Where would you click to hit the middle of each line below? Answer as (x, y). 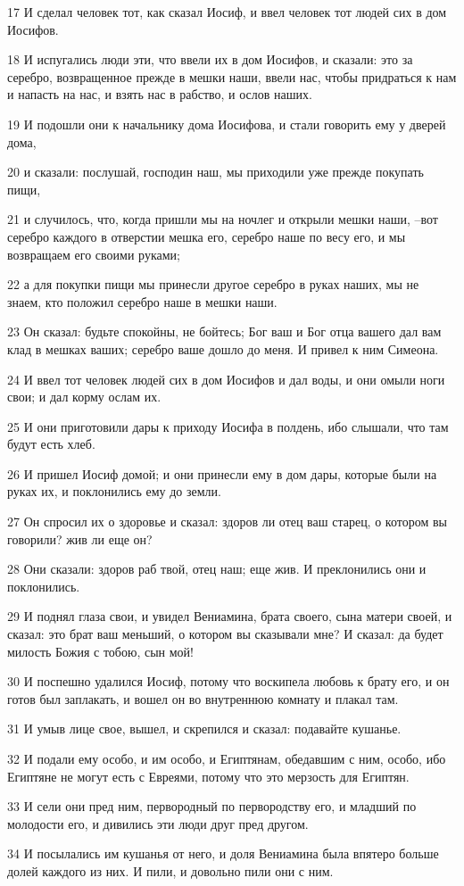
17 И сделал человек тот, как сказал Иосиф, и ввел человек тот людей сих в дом (227, 12)
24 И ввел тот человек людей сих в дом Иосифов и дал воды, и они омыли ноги (226, 379)
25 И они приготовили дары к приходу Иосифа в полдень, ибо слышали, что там (228, 426)
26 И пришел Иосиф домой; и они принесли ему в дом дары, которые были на (222, 473)
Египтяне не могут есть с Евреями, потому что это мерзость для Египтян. (208, 776)
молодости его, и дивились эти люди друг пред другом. (158, 823)
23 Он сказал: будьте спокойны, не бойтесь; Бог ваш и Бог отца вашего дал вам (224, 331)
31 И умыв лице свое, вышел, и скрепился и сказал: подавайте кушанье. (204, 729)
